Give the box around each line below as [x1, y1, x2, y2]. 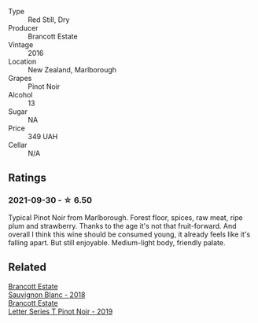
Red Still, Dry [28, 15, 70, 24]
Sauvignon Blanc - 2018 [8, 290, 86, 299]
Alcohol [8, 90, 33, 99]
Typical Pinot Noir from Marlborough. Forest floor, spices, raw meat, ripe [8, 212, 243, 222]
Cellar [8, 141, 28, 149]
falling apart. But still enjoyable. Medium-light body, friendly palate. [8, 237, 226, 247]
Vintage [8, 40, 34, 50]
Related [8, 261, 47, 274]
